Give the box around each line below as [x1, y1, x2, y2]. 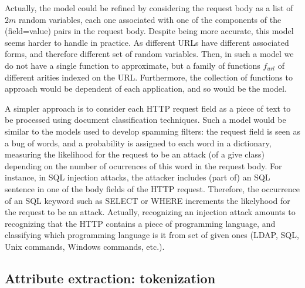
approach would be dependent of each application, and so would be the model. [5, 82, 287, 95]
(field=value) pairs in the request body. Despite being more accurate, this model [5, 25, 294, 37]
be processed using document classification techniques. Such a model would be [5, 113, 286, 126]
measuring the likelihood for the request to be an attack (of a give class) [5, 148, 265, 160]
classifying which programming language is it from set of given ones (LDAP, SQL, [5, 229, 299, 241]
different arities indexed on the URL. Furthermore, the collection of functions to [5, 71, 293, 83]
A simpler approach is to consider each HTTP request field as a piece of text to [5, 102, 291, 114]
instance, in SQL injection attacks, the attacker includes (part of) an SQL [5, 171, 270, 183]
